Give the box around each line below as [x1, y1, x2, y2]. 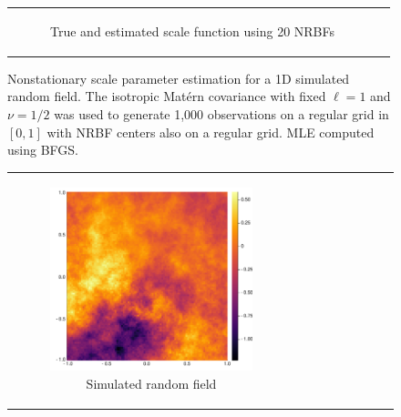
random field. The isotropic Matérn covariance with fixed [7, 86, 326, 106]
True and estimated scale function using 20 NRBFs [50, 21, 335, 40]
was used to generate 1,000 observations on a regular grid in [54, 105, 389, 124]
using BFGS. [7, 140, 78, 159]
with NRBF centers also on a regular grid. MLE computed [46, 122, 375, 141]
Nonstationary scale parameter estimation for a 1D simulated [7, 68, 350, 87]
